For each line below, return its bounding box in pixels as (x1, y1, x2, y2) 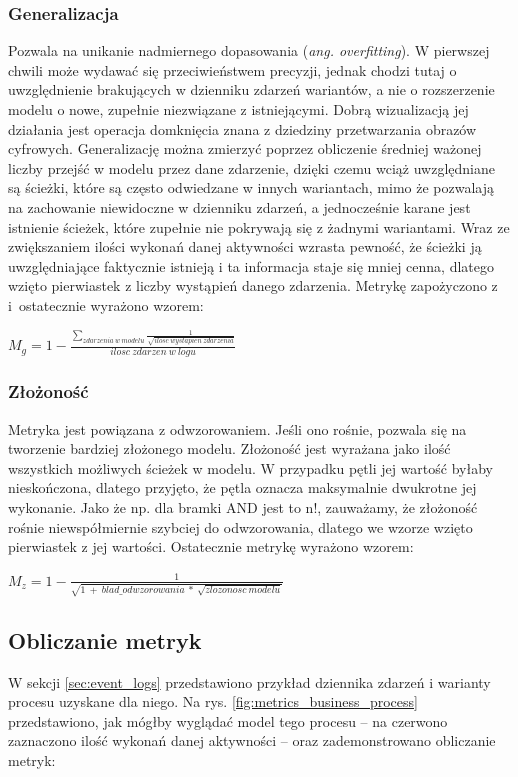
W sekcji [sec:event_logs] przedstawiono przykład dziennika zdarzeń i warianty (8, 671, 491, 692)
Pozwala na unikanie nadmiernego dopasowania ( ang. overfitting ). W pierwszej (8, 40, 490, 61)
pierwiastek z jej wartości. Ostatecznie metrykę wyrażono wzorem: (8, 536, 414, 557)
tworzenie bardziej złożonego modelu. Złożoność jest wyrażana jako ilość (8, 438, 451, 459)
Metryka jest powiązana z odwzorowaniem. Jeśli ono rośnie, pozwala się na (8, 418, 467, 439)
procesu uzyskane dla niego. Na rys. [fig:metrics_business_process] (8, 691, 418, 712)
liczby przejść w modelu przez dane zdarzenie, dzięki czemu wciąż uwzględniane (8, 157, 496, 178)
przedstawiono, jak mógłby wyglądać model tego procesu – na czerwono (8, 710, 448, 731)
